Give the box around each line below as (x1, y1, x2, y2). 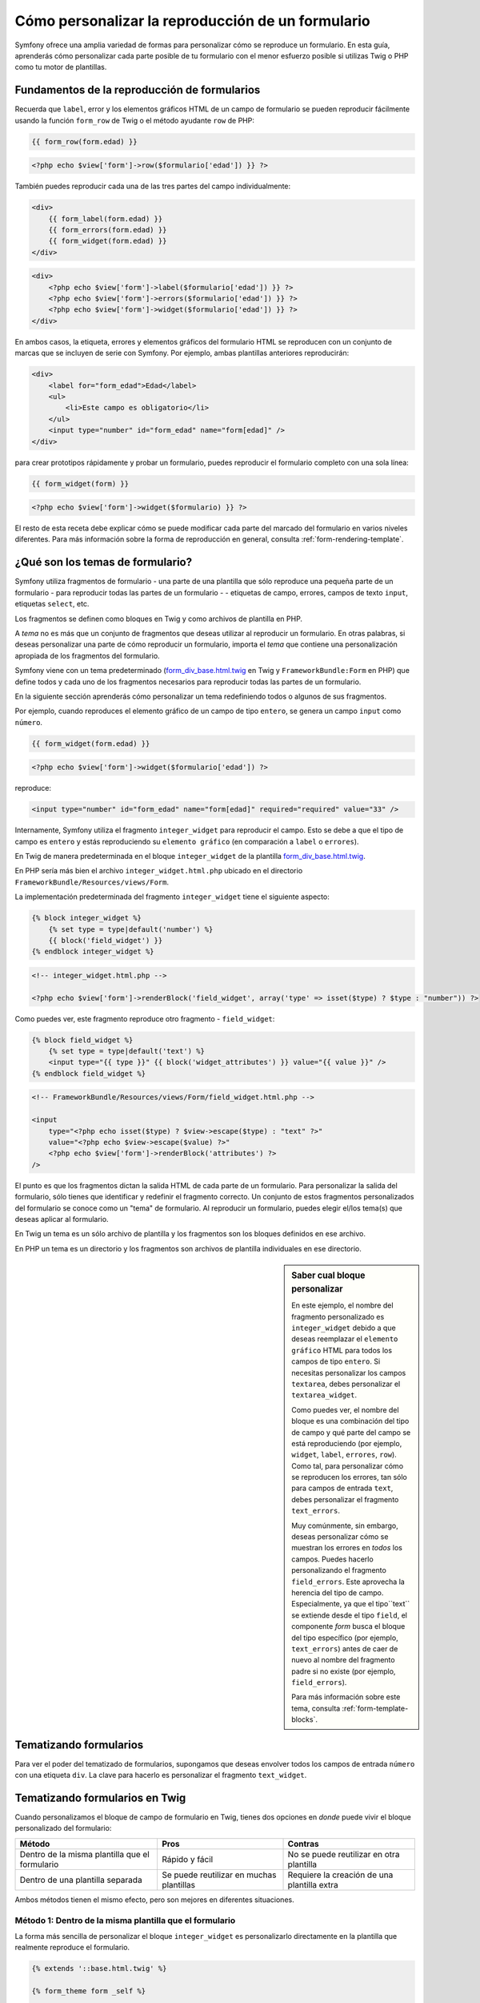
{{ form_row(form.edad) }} (31, 137, 138, 146)
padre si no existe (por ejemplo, (291, 1666, 396, 1676)
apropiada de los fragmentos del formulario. (14, 651, 160, 660)
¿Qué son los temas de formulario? (14, 555, 192, 569)
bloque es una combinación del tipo (291, 1417, 410, 1426)
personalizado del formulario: (14, 1824, 112, 1833)
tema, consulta (291, 1703, 341, 1713)
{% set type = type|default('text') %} (48, 1046, 206, 1056)
